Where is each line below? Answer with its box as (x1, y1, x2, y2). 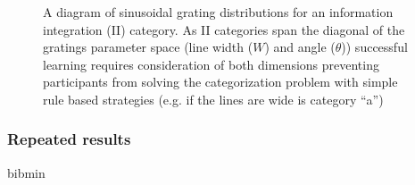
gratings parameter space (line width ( (43, 38, 253, 56)
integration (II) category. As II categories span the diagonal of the (43, 20, 405, 38)
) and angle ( (264, 38, 336, 56)
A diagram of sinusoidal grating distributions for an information (43, 3, 394, 21)
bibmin (7, 163, 46, 181)
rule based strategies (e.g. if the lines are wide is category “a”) (43, 89, 384, 108)
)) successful (341, 38, 408, 56)
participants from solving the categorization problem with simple (43, 72, 398, 91)
